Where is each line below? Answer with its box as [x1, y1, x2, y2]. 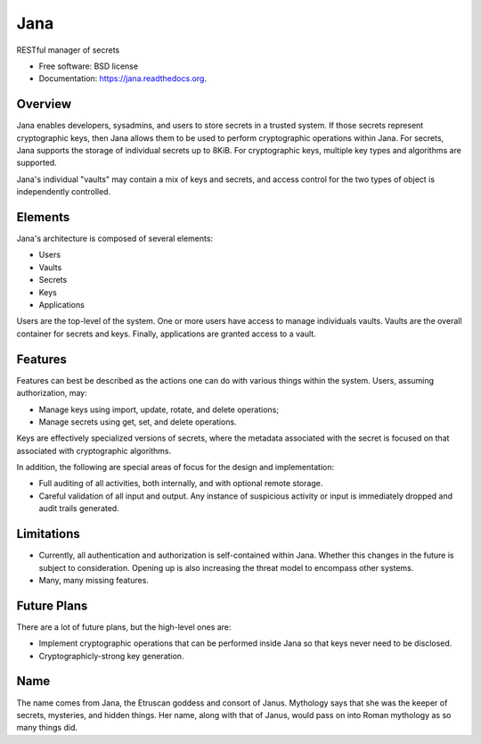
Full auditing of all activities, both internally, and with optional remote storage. [38, 478, 323, 489]
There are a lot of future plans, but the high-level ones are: [16, 621, 232, 632]
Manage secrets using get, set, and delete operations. [38, 416, 237, 427]
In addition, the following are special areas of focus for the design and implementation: [16, 462, 334, 473]
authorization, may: [16, 388, 88, 399]
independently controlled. [16, 186, 111, 197]
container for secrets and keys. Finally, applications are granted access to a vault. [16, 328, 316, 339]
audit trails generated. [38, 503, 119, 514]
